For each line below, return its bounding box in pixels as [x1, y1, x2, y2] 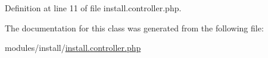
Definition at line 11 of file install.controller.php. [5, 2, 182, 14]
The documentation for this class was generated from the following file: [5, 21, 264, 34]
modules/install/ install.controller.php [5, 41, 141, 54]
